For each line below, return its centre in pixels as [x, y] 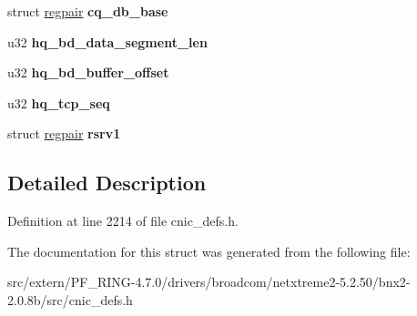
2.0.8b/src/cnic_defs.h [70, 299]
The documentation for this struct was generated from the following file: [209, 251]
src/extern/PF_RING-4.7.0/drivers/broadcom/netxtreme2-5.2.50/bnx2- [209, 282]
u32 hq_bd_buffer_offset [88, 72]
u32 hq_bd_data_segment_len [107, 41]
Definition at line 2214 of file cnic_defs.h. [123, 221]
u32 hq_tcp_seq [59, 102]
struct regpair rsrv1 [64, 133]
